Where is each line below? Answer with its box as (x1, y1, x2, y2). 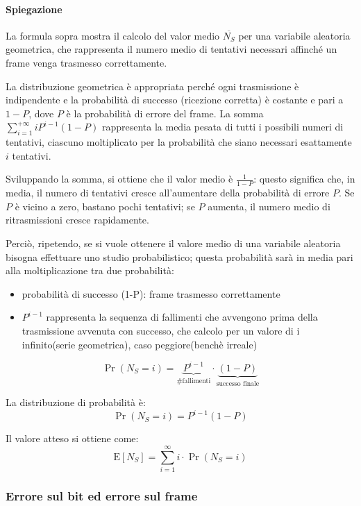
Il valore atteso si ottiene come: (6, 431, 139, 446)
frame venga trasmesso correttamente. (6, 55, 167, 69)
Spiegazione (6, 1, 62, 16)
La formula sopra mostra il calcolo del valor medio (6, 28, 220, 42)
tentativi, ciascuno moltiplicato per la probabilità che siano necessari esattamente (6, 135, 352, 149)
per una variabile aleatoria (238, 28, 351, 42)
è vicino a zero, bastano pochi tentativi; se (15, 199, 195, 213)
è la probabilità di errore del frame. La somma (66, 106, 264, 120)
